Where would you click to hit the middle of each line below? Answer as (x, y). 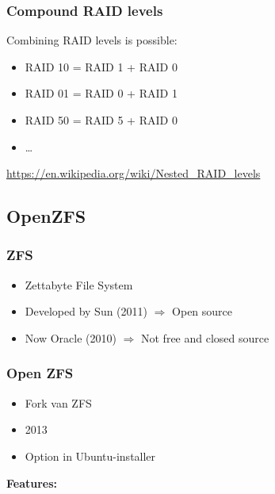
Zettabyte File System (79, 284)
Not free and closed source (205, 337)
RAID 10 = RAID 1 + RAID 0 (101, 66)
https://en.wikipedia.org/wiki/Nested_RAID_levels (134, 173)
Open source (202, 311)
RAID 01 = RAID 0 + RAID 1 (101, 93)
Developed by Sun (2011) (86, 311)
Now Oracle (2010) (71, 337)
